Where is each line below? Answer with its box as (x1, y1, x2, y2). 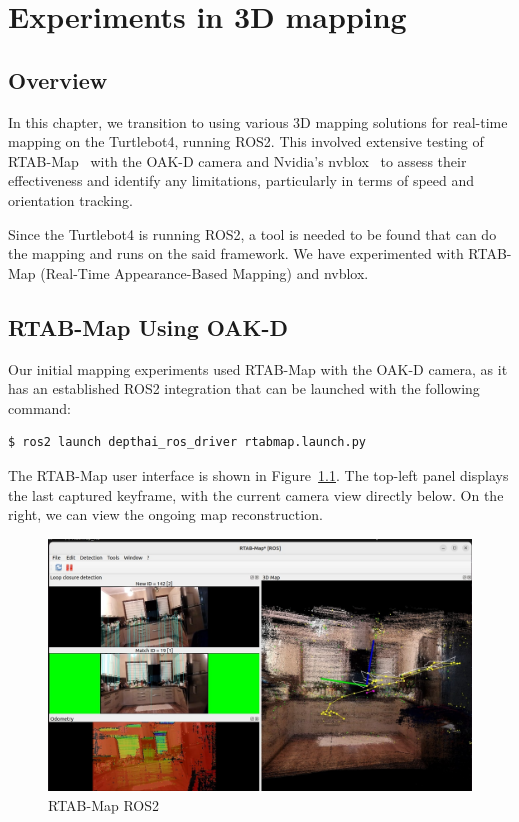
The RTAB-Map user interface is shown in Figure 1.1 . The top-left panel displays (8, 464, 509, 485)
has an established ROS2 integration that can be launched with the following (8, 378, 480, 399)
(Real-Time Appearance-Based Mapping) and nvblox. (40, 262, 369, 283)
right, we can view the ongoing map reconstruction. (8, 504, 323, 525)
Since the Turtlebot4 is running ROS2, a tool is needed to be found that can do (8, 223, 497, 244)
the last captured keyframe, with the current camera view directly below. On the (8, 484, 504, 505)
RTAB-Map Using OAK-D (8, 311, 289, 342)
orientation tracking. (8, 189, 133, 210)
